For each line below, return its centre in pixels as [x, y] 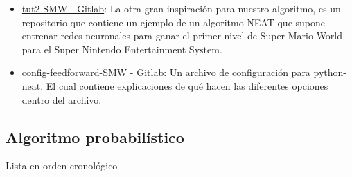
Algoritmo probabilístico [95, 137]
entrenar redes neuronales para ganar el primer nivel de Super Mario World [182, 36]
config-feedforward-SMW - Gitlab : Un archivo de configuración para [166, 72]
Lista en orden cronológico [62, 166]
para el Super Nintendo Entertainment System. [122, 49]
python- [330, 72]
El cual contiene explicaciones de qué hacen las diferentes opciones [187, 85]
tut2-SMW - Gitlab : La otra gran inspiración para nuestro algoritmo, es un [181, 8]
